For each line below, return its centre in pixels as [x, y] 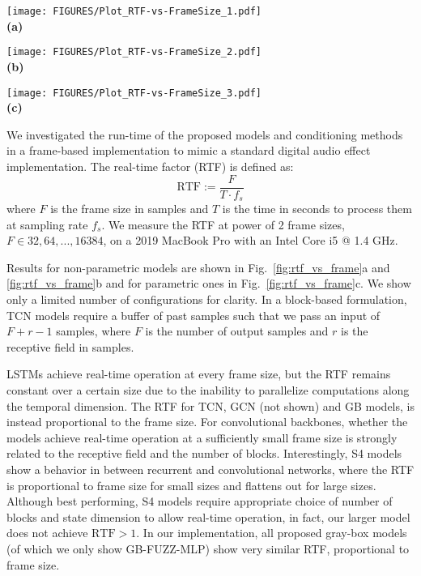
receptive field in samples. [70, 346]
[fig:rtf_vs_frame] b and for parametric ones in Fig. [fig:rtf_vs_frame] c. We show [209, 283]
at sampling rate [47, 224]
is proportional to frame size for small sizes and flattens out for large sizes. [191, 485]
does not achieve [47, 533]
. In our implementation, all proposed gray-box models [272, 533]
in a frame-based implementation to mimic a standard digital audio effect [189, 150]
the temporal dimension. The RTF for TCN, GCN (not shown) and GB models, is [210, 405]
